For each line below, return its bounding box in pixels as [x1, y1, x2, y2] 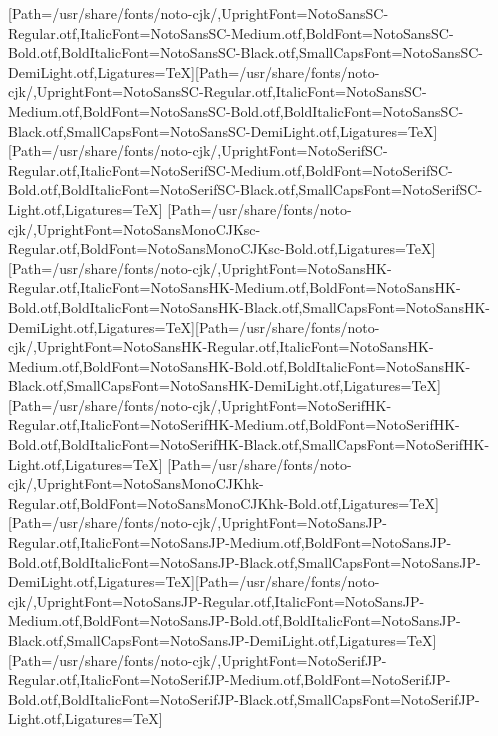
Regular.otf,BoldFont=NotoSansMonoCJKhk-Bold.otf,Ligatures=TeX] [8, 492, 439, 513]
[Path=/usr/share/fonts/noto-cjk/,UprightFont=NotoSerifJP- [8, 649, 387, 670]
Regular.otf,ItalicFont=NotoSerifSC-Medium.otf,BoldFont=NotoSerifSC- [8, 159, 453, 180]
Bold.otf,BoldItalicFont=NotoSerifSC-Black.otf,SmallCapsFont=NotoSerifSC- [8, 179, 483, 200]
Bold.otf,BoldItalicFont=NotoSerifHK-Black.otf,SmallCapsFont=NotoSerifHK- [8, 434, 490, 455]
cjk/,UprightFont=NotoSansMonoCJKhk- [8, 473, 264, 494]
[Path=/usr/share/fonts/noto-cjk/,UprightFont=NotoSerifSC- [8, 140, 388, 161]
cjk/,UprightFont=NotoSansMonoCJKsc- [8, 218, 261, 239]
